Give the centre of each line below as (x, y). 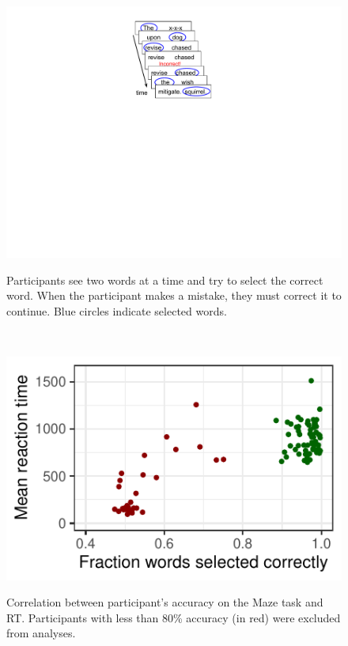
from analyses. (41, 633)
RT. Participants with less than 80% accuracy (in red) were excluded (174, 617)
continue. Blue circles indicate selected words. (117, 310)
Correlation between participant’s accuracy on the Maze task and (165, 602)
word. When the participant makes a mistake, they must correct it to (174, 295)
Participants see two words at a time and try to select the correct (165, 280)
